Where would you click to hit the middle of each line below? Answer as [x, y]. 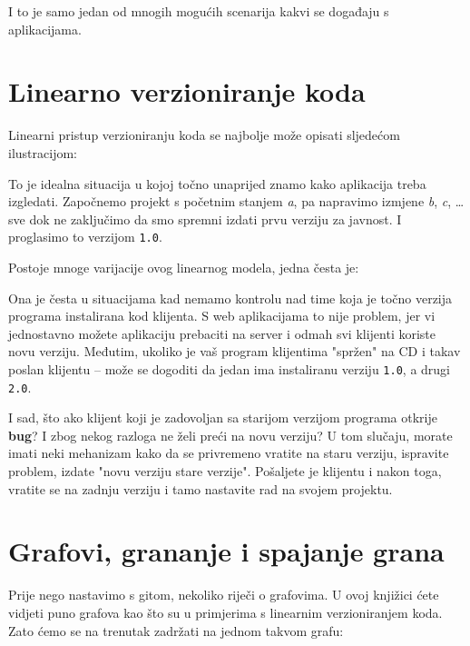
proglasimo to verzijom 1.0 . [85, 237]
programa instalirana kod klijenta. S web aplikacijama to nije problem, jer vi [222, 316]
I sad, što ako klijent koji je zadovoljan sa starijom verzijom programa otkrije [223, 417]
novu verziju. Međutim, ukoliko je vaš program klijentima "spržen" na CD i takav [235, 351]
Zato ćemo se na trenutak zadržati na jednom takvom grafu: [176, 630]
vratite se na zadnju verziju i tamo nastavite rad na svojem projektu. [201, 488]
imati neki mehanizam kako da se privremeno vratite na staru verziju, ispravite [229, 453]
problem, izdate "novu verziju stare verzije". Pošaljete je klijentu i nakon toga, [225, 471]
